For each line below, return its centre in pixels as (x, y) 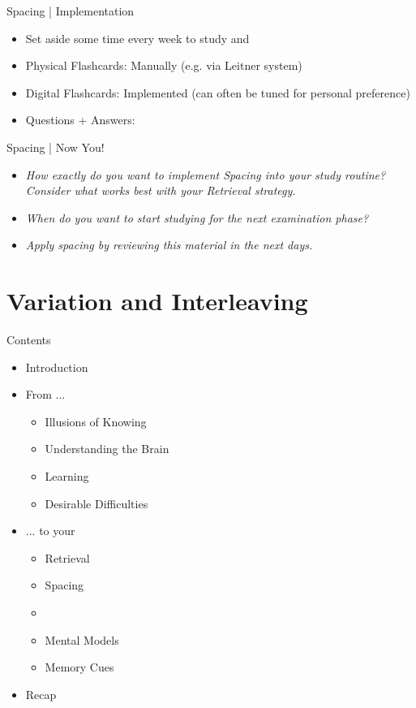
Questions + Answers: (80, 120)
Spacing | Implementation (71, 11)
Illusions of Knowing (96, 421)
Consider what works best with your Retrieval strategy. (161, 190)
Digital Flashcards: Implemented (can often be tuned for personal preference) (218, 92)
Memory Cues (79, 667)
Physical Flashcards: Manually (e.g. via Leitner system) (164, 65)
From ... (45, 394)
